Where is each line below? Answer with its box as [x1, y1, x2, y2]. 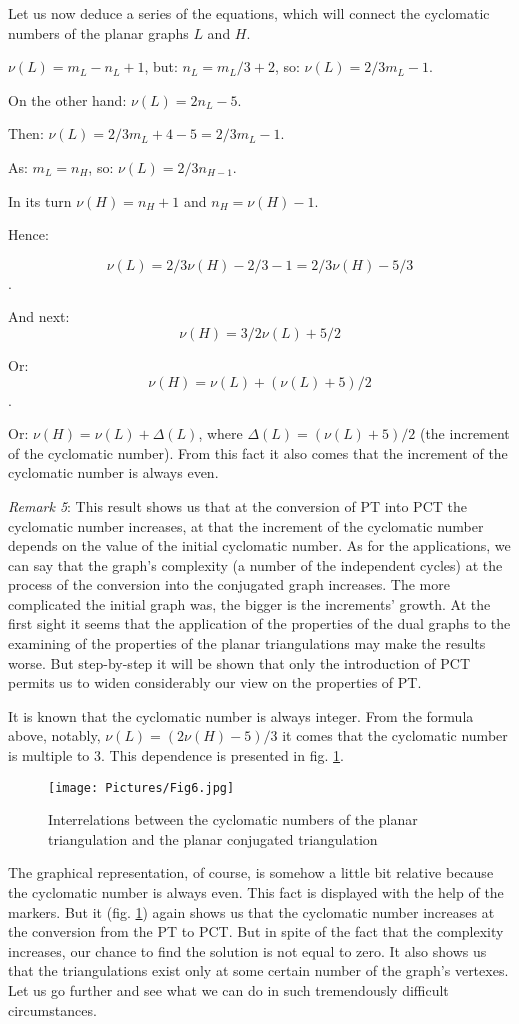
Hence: [8, 224, 49, 245]
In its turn [8, 190, 72, 211]
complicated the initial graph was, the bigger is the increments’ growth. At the [8, 593, 491, 614]
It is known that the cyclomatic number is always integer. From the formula [8, 705, 474, 726]
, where [198, 423, 243, 444]
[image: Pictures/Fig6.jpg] [48, 780, 235, 795]
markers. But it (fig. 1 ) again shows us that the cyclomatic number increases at [8, 901, 495, 922]
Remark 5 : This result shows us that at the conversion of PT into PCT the [8, 495, 467, 516]
